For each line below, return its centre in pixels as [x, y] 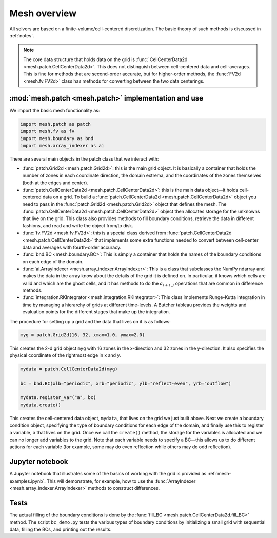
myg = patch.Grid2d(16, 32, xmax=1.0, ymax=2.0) [83, 335]
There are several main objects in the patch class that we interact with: [84, 158]
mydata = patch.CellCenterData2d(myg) [69, 369]
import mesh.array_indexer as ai [62, 145]
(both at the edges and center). [55, 183]
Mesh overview [43, 13]
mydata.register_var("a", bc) [58, 398]
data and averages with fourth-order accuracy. [72, 247]
